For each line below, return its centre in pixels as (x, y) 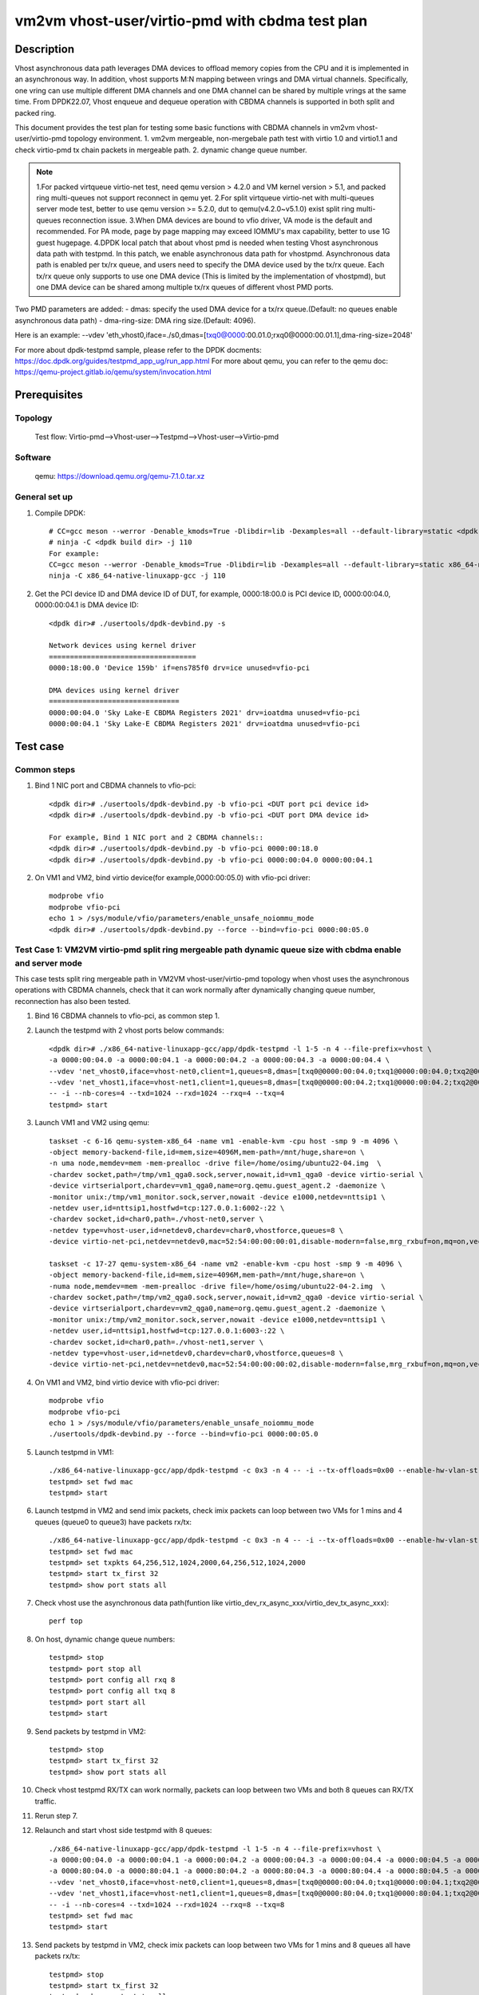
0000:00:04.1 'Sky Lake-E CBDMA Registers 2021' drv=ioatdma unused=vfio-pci (205, 724)
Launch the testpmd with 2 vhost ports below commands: (129, 1030)
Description (45, 49)
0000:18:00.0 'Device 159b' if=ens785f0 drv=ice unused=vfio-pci (180, 668)
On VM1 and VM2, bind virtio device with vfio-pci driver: (127, 1382)
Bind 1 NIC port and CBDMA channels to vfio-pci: (115, 785)
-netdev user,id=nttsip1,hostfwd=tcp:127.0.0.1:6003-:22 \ (167, 1331)
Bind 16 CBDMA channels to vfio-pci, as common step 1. (127, 1016)
